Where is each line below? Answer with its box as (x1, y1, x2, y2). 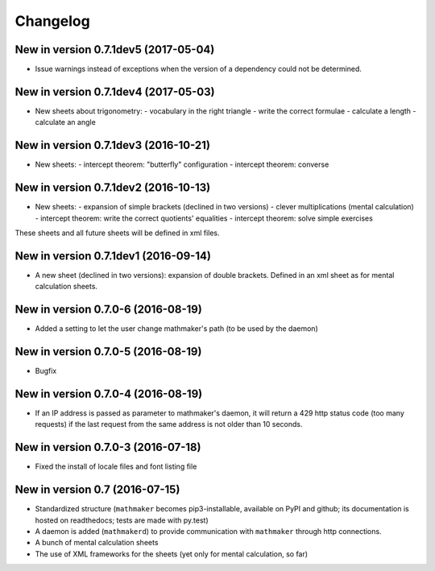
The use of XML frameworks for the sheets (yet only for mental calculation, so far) (35, 548, 309, 559)
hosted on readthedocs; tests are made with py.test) (35, 515, 209, 525)
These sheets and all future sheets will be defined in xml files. (14, 228, 221, 238)
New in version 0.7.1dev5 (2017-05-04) (14, 43, 215, 56)
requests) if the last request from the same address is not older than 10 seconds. (35, 420, 303, 429)
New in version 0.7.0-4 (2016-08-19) (14, 387, 203, 400)
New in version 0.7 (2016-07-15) (14, 483, 180, 497)
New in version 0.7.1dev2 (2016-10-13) (14, 181, 211, 195)
